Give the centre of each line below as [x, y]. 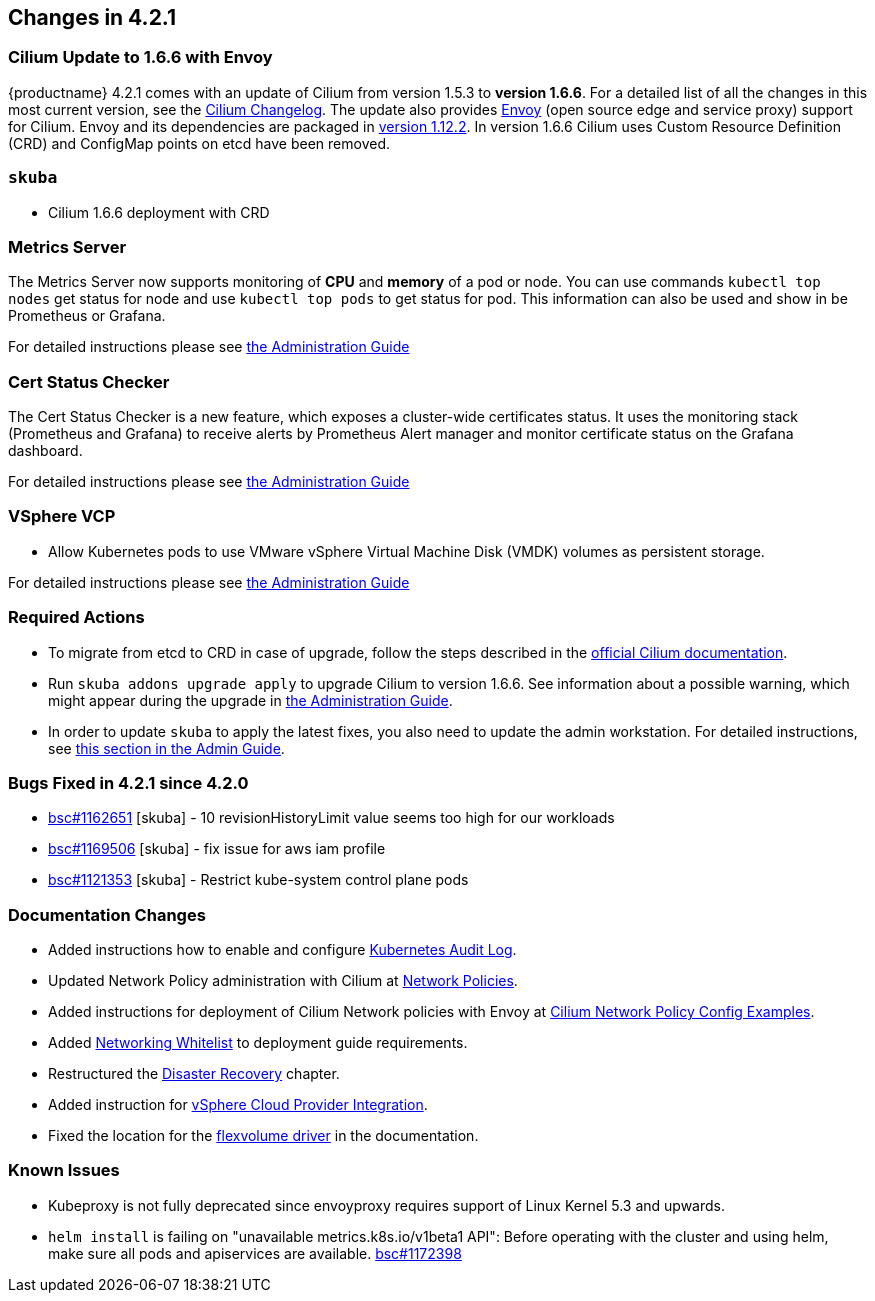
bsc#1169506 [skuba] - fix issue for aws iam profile [217, 849]
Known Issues [64, 1170]
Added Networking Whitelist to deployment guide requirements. [258, 1043]
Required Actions [76, 617]
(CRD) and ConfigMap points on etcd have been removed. [199, 143]
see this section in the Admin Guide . [166, 748]
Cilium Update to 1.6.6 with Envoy [140, 57]
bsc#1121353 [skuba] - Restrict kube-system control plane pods [258, 880]
